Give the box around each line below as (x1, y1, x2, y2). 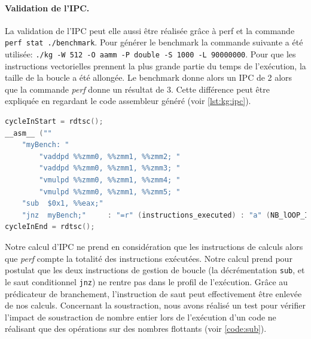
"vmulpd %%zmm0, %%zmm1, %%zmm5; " (39, 187, 181, 196)
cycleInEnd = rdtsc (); (5, 222, 95, 231)
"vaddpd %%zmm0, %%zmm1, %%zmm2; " (39, 152, 181, 161)
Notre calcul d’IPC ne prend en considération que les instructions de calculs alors (5, 240, 303, 253)
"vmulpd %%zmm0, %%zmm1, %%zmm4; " (39, 176, 181, 185)
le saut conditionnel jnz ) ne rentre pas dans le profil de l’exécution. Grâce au (5, 275, 288, 288)
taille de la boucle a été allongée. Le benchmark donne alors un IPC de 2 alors (5, 71, 292, 84)
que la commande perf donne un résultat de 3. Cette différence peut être (5, 83, 270, 95)
